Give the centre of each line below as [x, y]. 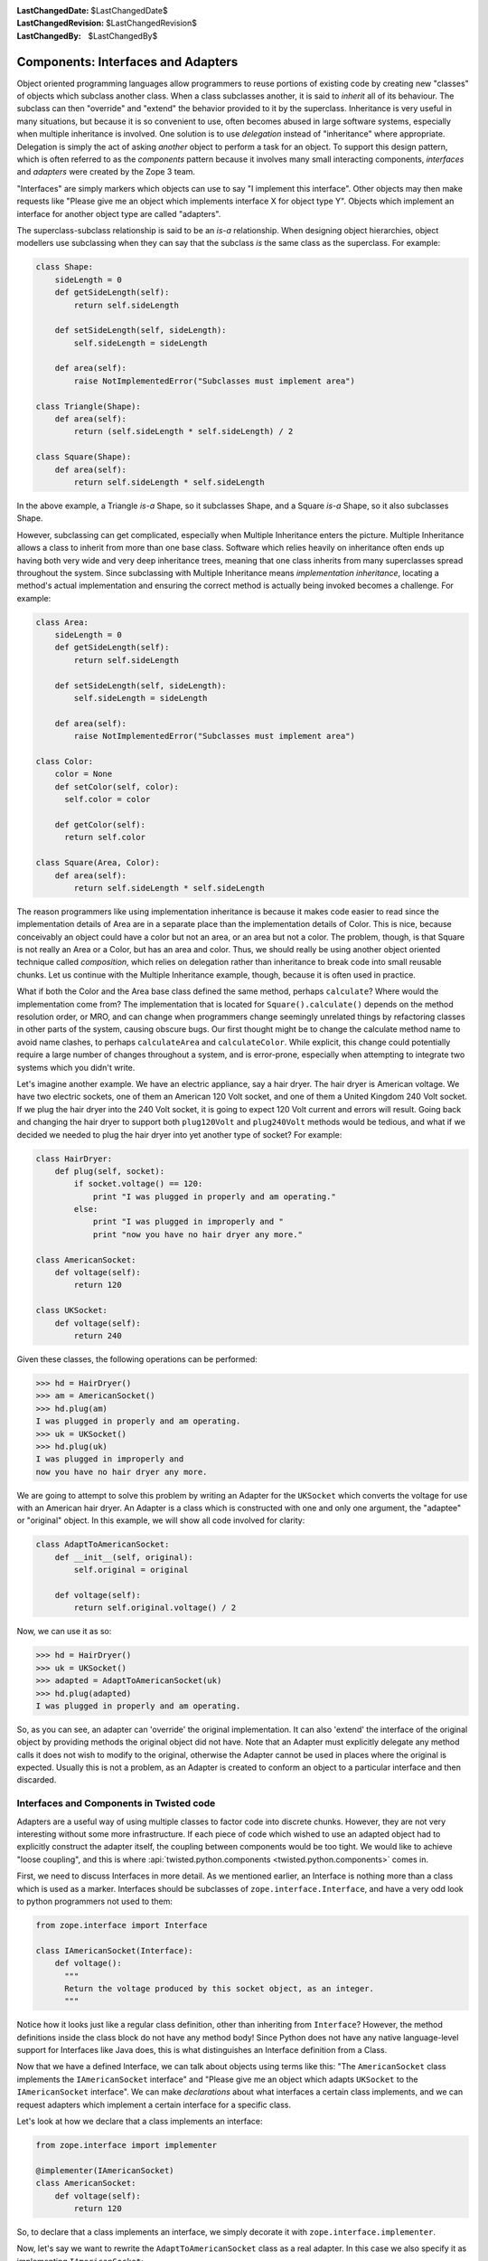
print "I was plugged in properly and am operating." [214, 1197]
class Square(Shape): [84, 457]
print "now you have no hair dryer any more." [197, 1234]
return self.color [105, 837]
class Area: [62, 622]
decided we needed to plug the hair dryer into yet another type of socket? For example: [179, 1134]
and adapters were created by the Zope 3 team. [106, 172]
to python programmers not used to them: [95, 1901]
